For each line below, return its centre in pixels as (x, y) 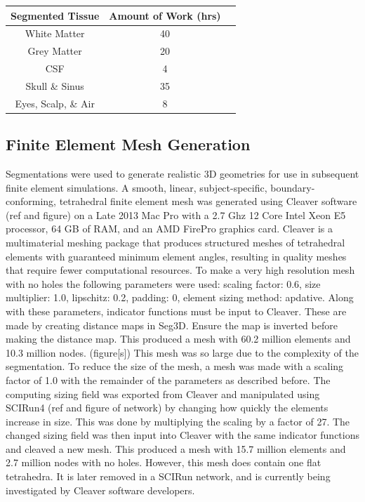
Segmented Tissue (55, 15)
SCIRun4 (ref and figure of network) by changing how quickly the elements (167, 408)
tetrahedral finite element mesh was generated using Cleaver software (208, 201)
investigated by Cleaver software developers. (100, 490)
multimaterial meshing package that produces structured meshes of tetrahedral (175, 242)
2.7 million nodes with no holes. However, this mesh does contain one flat (164, 462)
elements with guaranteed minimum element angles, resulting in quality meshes (176, 256)
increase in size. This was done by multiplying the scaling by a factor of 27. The (178, 421)
